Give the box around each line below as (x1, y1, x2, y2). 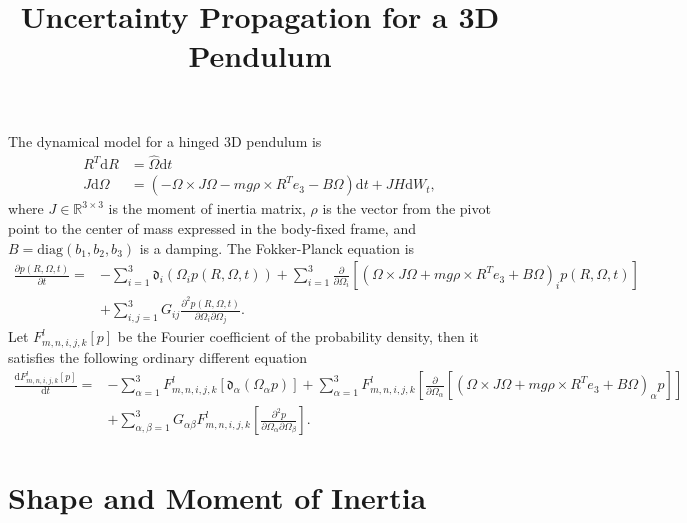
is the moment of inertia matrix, (108, 198, 306, 219)
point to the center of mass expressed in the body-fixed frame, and (8, 218, 416, 239)
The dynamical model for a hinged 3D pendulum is (8, 130, 322, 151)
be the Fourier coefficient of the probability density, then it (117, 326, 479, 347)
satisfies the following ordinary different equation (8, 346, 308, 367)
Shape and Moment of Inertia (8, 476, 427, 517)
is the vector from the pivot (322, 198, 491, 219)
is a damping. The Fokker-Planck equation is (139, 237, 415, 258)
